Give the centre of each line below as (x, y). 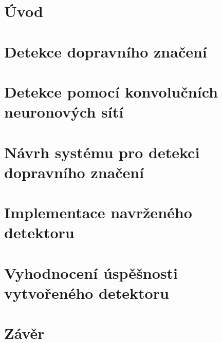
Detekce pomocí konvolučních (111, 91)
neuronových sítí (64, 112)
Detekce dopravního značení (106, 51)
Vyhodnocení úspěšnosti (91, 272)
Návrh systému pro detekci (102, 152)
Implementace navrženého (98, 212)
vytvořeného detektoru (87, 292)
